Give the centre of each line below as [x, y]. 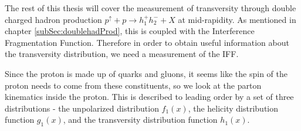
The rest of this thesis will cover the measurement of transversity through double [150, 8]
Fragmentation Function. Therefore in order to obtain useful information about [147, 42]
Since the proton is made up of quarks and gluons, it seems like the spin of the [146, 73]
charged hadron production [53, 19]
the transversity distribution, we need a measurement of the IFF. [122, 54]
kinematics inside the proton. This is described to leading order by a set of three [149, 97]
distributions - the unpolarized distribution [82, 108]
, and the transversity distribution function [140, 120]
